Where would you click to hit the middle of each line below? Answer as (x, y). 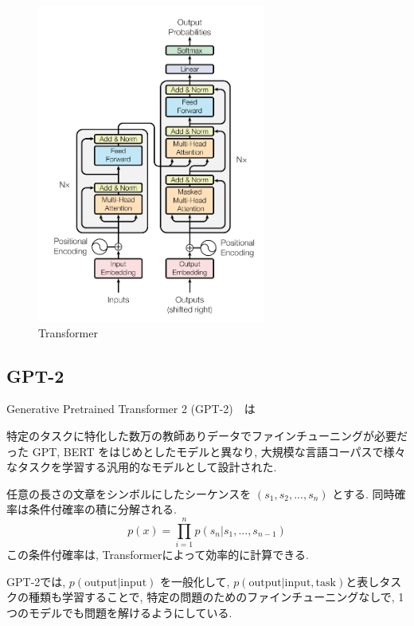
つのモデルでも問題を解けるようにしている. (119, 612)
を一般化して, (195, 581)
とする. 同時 (363, 493)
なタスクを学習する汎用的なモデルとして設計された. (142, 467)
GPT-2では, (36, 581)
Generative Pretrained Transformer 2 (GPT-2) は (131, 409)
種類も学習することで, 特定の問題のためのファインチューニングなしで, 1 (216, 597)
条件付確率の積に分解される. (102, 509)
